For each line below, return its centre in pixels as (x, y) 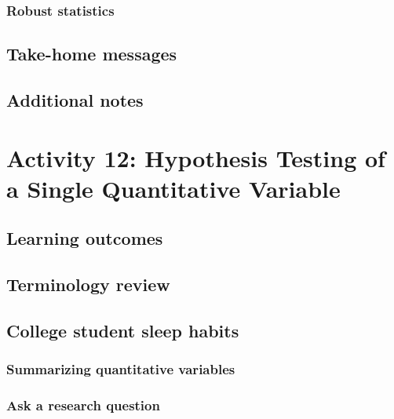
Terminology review (88, 284)
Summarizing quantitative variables (121, 369)
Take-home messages (92, 54)
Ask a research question (83, 405)
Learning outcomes (85, 238)
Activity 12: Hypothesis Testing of (196, 157)
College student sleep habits (123, 330)
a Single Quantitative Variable (173, 188)
